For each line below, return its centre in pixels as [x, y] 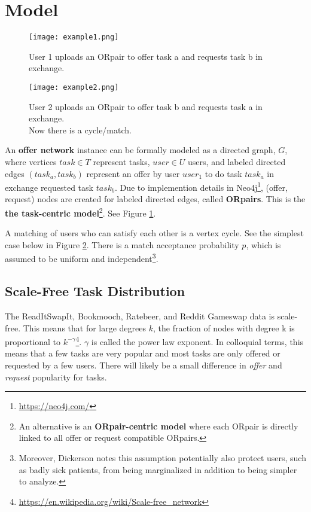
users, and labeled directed [237, 161]
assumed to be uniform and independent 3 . [82, 258]
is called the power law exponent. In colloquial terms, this [197, 341]
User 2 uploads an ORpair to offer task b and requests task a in [146, 106]
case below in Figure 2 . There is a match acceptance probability [122, 244]
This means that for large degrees [85, 327]
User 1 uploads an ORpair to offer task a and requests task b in [146, 56]
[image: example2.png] [74, 87]
